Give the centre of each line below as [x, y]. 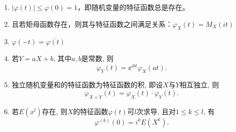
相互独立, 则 [199, 85]
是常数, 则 [97, 58]
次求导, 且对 [156, 111]
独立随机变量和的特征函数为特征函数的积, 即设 [87, 85]
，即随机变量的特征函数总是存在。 [133, 7]
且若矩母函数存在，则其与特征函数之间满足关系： [92, 24]
